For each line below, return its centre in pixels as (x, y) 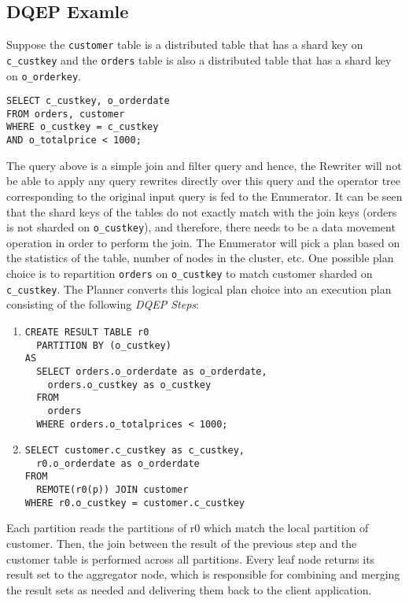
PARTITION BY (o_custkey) (104, 345)
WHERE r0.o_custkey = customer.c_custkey (134, 503)
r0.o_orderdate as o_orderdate (118, 463)
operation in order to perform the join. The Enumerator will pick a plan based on (203, 242)
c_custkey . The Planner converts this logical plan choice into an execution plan (199, 289)
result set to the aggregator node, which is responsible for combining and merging (203, 574)
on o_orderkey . (44, 75)
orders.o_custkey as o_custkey (129, 385)
